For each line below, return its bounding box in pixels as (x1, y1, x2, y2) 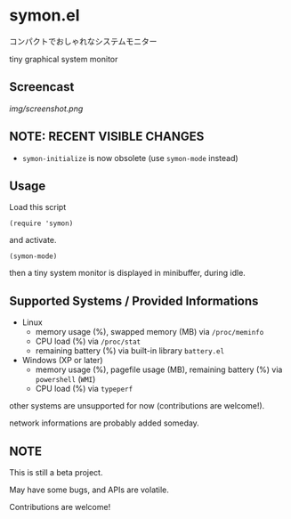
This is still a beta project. (9, 467, 103, 477)
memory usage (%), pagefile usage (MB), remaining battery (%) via (35, 364, 283, 375)
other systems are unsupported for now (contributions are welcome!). (9, 401, 265, 411)
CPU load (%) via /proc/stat (35, 336, 141, 347)
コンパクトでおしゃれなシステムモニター (9, 36, 158, 46)
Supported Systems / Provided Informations (9, 293, 259, 308)
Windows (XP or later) (21, 355, 104, 366)
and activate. (9, 235, 57, 246)
